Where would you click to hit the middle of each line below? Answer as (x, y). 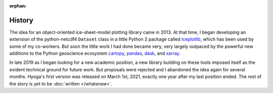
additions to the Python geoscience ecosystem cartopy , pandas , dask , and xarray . (95, 53)
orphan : (18, 6)
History (21, 20)
